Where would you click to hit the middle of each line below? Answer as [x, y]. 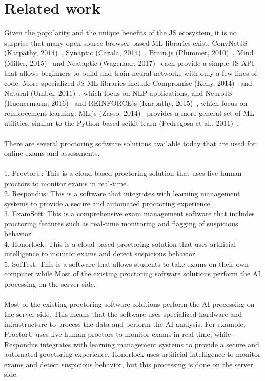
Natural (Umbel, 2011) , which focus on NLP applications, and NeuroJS [118, 93]
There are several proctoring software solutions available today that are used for [130, 143]
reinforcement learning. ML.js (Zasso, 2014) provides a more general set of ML [129, 113]
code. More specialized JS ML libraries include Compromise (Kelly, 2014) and [128, 83]
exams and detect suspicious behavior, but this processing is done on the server [129, 364]
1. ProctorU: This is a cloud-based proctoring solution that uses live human [123, 173]
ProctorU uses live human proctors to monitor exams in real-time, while [118, 334]
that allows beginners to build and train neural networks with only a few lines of [131, 73]
